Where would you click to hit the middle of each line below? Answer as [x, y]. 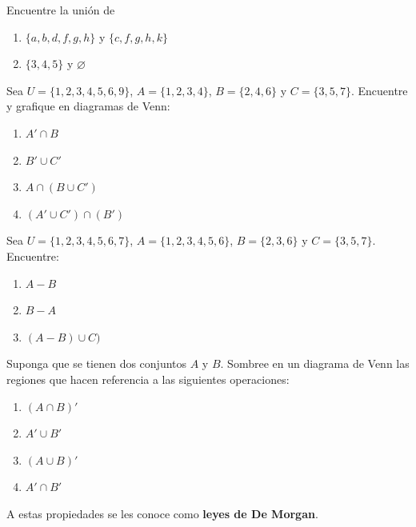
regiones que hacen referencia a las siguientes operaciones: [148, 379]
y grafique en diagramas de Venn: [88, 106]
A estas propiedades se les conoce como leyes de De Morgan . [162, 513]
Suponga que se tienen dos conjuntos [97, 363]
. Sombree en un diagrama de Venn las [315, 363]
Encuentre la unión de [61, 10]
